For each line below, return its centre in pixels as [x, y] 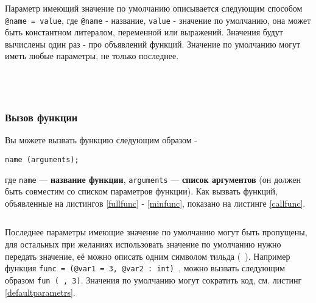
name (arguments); [42, 159]
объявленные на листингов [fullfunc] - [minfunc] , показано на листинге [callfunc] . [155, 203]
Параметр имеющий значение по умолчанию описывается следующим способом [154, 8]
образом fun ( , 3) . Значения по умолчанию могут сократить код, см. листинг [153, 280]
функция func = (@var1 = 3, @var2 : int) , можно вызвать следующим [145, 268]
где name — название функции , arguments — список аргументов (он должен [153, 179]
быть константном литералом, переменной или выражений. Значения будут [144, 32]
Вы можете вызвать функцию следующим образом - [101, 140]
